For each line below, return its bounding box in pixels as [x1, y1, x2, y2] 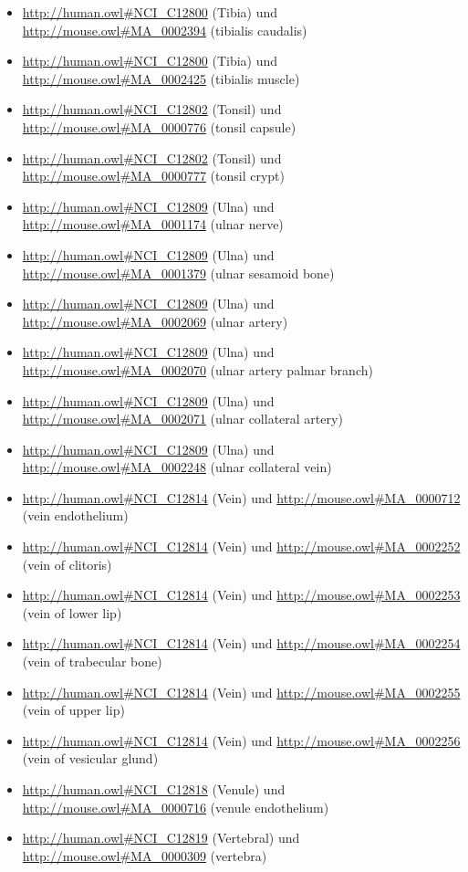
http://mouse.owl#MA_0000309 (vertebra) [22, 846, 267, 865]
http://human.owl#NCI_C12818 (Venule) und [22, 780, 286, 798]
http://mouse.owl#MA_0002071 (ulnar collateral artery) [22, 409, 343, 428]
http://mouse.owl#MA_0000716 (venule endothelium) [22, 797, 329, 816]
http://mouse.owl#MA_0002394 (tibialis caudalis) [22, 20, 307, 39]
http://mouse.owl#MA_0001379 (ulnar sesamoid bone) [22, 263, 335, 282]
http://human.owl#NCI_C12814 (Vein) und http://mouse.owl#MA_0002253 [22, 585, 461, 604]
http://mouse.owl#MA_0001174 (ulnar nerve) [22, 215, 284, 234]
